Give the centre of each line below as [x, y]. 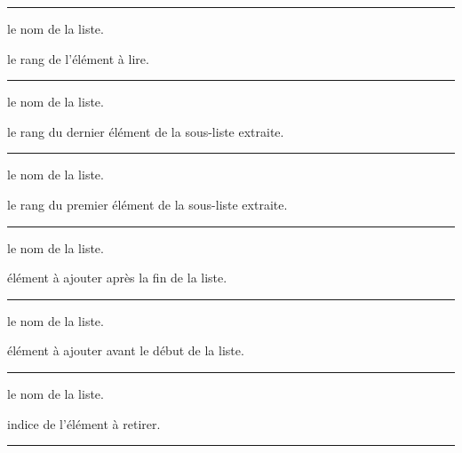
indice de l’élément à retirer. [84, 423]
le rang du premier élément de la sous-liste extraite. [147, 204]
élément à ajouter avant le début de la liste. [126, 350]
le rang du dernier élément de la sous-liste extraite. [146, 131]
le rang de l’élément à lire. [78, 58]
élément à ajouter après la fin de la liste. [117, 278]
